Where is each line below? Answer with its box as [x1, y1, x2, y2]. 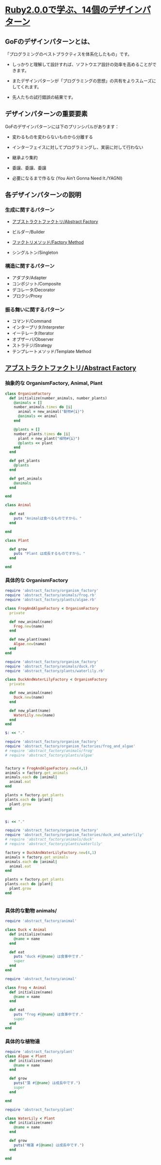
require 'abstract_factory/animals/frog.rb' [5, 593, 97, 598]
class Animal [5, 503, 32, 508]
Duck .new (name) [14, 695, 45, 700]
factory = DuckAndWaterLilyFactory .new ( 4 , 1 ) [5, 850, 97, 855]
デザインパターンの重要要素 [5, 110, 88, 118]
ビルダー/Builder [12, 229, 45, 234]
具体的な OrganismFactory [5, 577, 68, 583]
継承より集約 [12, 154, 38, 160]
